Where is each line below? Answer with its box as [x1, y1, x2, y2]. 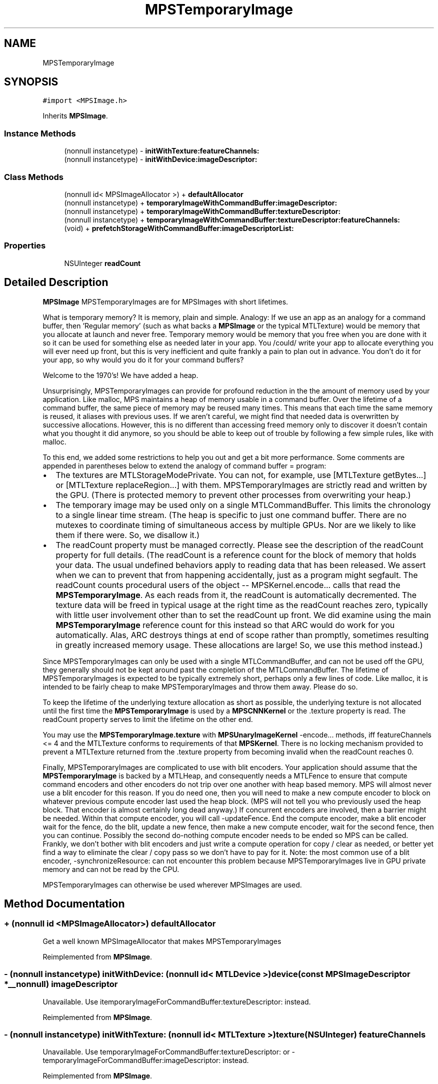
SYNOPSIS [4, 75, 58, 88]
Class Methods [4, 171, 63, 182]
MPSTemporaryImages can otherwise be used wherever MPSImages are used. [42, 880, 302, 889]
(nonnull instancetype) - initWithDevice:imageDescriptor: [64, 155, 257, 164]
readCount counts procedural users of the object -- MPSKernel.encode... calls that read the [55, 579, 400, 590]
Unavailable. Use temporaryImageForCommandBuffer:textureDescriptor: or [42, 1047, 290, 1056]
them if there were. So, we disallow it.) [55, 529, 200, 540]
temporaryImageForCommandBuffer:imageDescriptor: [42, 1056, 221, 1065]
